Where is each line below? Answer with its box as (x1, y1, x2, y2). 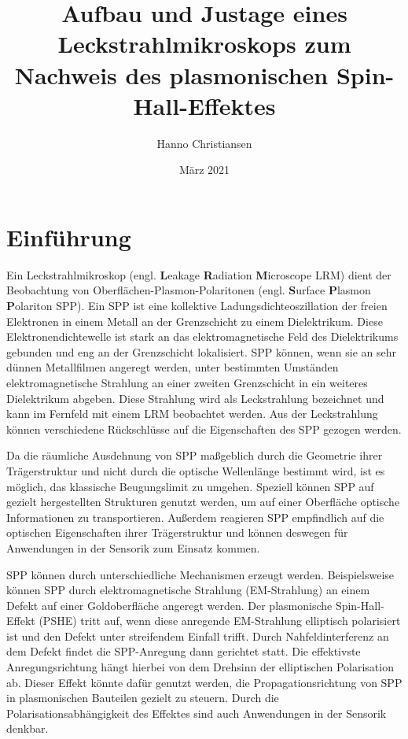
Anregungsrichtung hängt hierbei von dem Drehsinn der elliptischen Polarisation (6, 659, 394, 675)
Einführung (6, 220, 131, 253)
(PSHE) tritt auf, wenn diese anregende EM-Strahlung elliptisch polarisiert (39, 612, 401, 629)
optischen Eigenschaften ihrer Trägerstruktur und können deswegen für (6, 524, 348, 541)
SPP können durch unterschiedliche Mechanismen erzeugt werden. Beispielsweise (6, 566, 395, 582)
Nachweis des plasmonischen (14, 58, 329, 91)
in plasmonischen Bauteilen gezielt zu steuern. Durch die (6, 689, 279, 706)
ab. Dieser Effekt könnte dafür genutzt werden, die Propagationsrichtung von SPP (6, 674, 402, 690)
